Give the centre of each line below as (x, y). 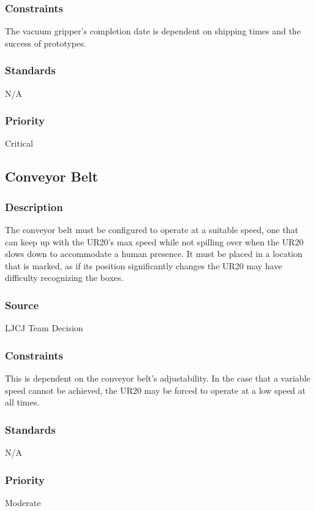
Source (22, 305)
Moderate (23, 502)
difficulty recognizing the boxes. (64, 278)
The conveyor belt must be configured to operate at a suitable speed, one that (152, 230)
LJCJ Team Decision (44, 328)
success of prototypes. (46, 43)
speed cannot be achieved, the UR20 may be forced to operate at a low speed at (155, 390)
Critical (19, 143)
